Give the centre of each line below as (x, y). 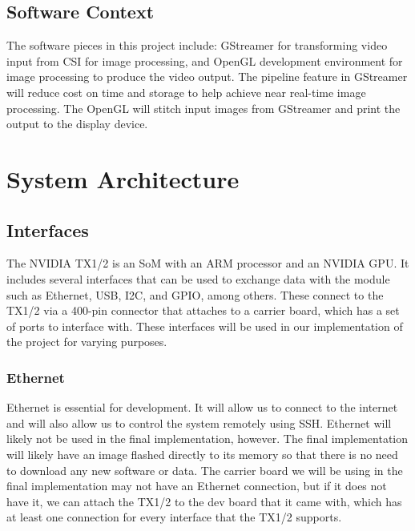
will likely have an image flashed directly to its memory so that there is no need (202, 454)
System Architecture (123, 178)
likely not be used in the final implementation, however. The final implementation (207, 438)
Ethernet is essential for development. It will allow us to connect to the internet (202, 407)
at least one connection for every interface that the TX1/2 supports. (174, 517)
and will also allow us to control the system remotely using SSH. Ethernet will (199, 422)
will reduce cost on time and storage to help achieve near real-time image (186, 92)
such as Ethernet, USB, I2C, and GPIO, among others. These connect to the (195, 294)
